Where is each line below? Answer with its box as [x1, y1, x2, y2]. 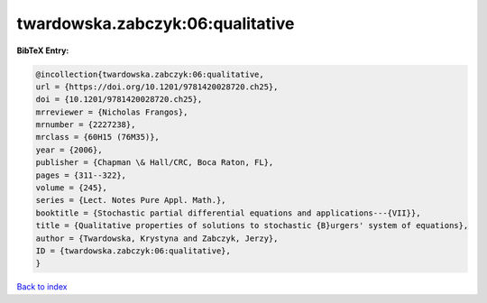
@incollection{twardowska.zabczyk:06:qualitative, [35, 69, 265, 79]
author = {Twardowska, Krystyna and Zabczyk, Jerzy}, [35, 233, 279, 243]
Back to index [16, 281, 68, 292]
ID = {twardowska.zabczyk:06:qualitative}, [35, 246, 232, 256]
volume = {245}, [35, 183, 108, 193]
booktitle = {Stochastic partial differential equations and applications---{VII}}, [35, 207, 421, 218]
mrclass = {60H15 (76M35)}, [35, 132, 160, 142]
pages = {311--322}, [35, 170, 126, 180]
